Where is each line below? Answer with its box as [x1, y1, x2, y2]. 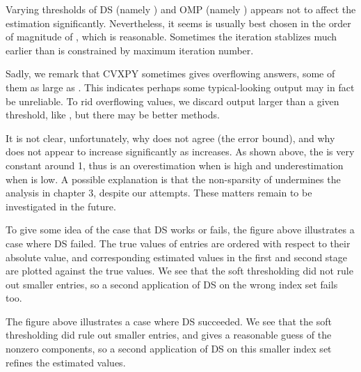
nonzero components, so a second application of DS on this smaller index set [6, 341, 332, 356]
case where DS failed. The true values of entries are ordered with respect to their [6, 235, 351, 250]
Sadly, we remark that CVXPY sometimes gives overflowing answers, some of [6, 66, 335, 81]
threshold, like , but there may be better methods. [6, 107, 220, 122]
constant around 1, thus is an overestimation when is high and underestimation [6, 157, 344, 172]
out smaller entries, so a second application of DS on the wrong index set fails [6, 277, 338, 291]
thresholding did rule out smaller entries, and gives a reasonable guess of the [6, 327, 332, 342]
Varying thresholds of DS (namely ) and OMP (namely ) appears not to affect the [6, 2, 356, 16]
